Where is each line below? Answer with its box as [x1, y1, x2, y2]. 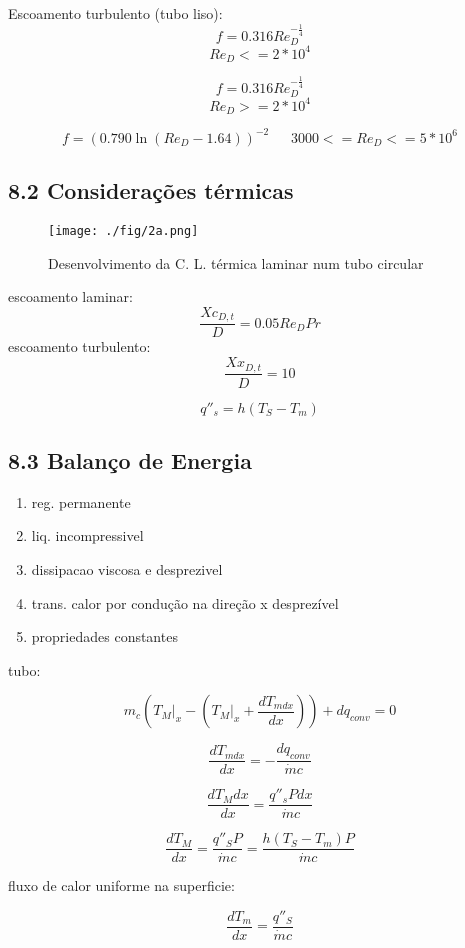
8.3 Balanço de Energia [8, 444, 252, 475]
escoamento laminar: [8, 286, 133, 307]
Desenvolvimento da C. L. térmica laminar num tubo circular [48, 252, 424, 273]
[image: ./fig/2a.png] [48, 224, 199, 239]
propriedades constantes [31, 626, 178, 647]
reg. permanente [31, 491, 131, 512]
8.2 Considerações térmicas [8, 175, 294, 206]
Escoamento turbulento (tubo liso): [8, 3, 223, 23]
